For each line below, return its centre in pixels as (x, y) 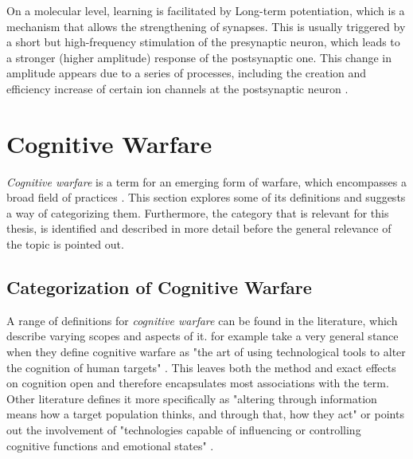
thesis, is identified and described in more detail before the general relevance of (199, 228)
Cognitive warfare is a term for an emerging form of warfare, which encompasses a (206, 181)
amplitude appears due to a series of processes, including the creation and (187, 73)
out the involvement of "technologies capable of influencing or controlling (184, 430)
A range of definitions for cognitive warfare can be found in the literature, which (202, 320)
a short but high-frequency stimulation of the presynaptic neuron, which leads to (203, 42)
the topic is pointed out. (65, 244)
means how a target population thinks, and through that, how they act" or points (205, 414)
